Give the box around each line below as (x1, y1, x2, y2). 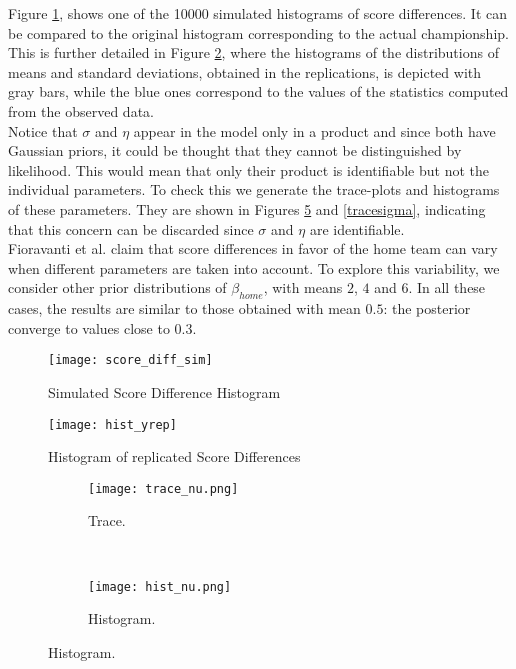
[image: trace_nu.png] (88, 481, 239, 496)
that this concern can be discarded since (8, 218, 254, 239)
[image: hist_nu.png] (88, 579, 232, 594)
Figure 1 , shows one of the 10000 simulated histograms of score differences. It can (8, 3, 507, 23)
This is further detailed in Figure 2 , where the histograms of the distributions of (8, 42, 499, 63)
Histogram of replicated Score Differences (48, 446, 301, 467)
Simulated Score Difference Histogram (48, 381, 281, 402)
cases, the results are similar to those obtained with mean (8, 298, 361, 319)
